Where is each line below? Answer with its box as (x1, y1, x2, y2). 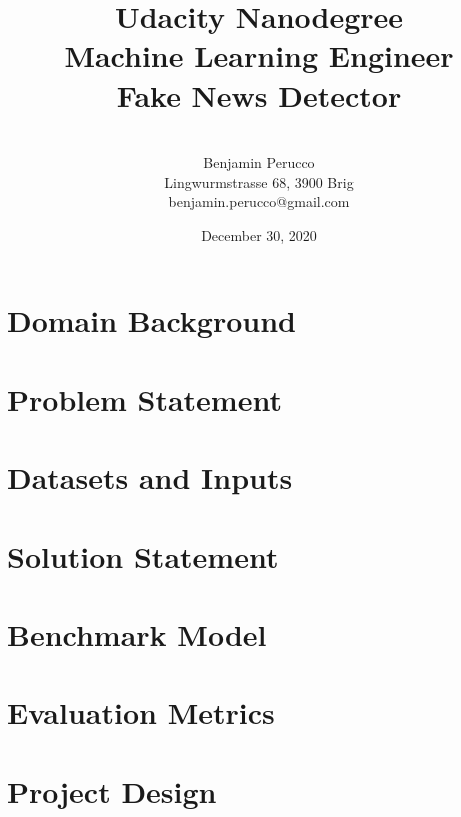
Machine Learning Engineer (64, 35, 454, 76)
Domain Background (7, 300, 296, 341)
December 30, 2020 (201, 224, 317, 245)
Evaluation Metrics (7, 692, 275, 733)
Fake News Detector (116, 74, 402, 115)
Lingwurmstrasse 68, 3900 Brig (164, 171, 354, 192)
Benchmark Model (7, 613, 267, 654)
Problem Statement (7, 378, 282, 419)
